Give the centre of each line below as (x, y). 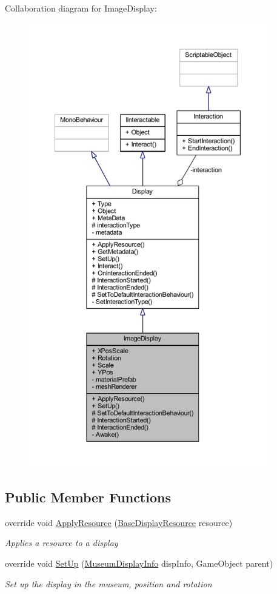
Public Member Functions (88, 497)
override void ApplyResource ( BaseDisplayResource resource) (119, 522)
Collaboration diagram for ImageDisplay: (81, 8)
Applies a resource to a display (62, 543)
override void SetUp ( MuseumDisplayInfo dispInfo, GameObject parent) (139, 563)
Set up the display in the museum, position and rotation (108, 583)
